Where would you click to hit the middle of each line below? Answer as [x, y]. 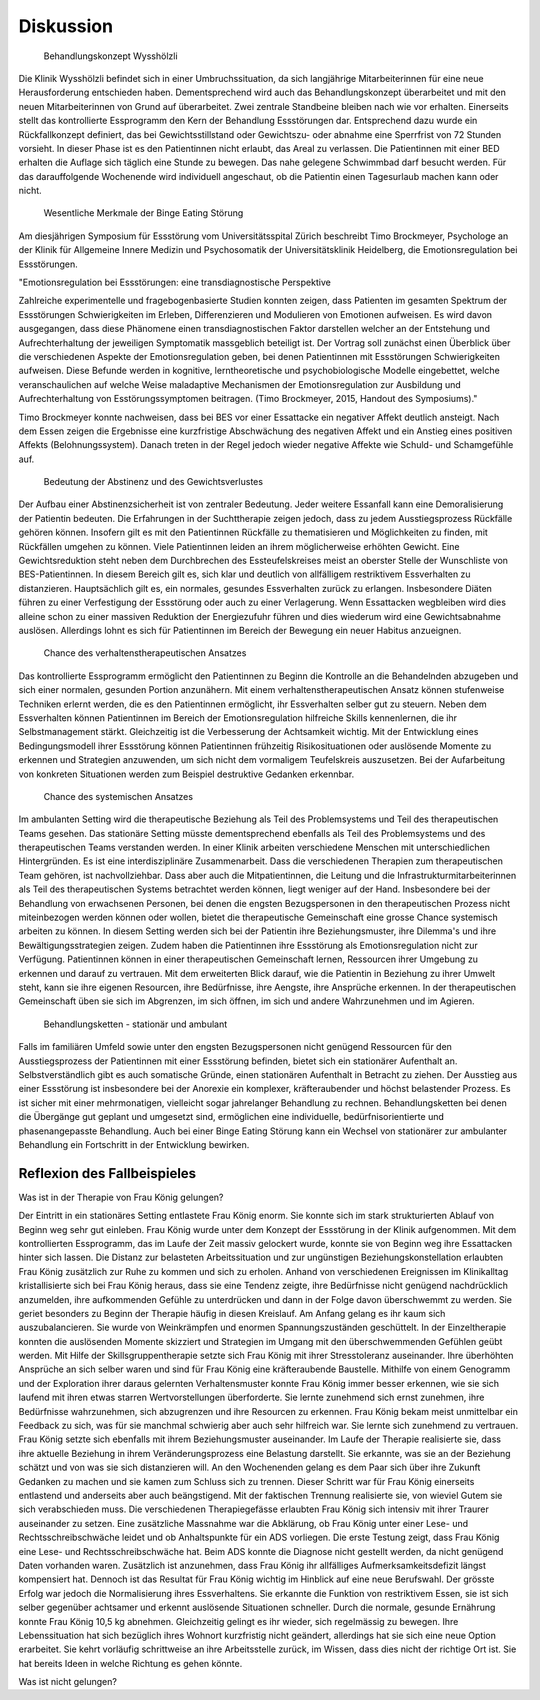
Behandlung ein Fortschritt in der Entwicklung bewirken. [134, 1144]
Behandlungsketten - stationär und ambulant [135, 1024]
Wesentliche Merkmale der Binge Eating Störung [143, 213]
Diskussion [66, 26]
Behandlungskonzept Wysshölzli [111, 56]
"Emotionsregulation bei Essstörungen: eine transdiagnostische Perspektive [175, 282]
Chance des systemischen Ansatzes [118, 796]
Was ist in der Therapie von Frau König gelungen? [121, 1197]
